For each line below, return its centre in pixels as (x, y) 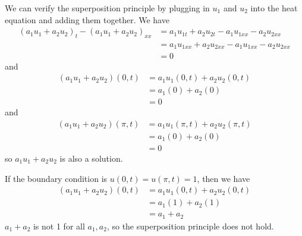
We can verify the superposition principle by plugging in (107, 8)
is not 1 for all (59, 226)
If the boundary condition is (56, 178)
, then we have (224, 178)
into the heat (274, 8)
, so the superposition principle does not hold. (190, 226)
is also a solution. (91, 158)
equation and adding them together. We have (87, 19)
